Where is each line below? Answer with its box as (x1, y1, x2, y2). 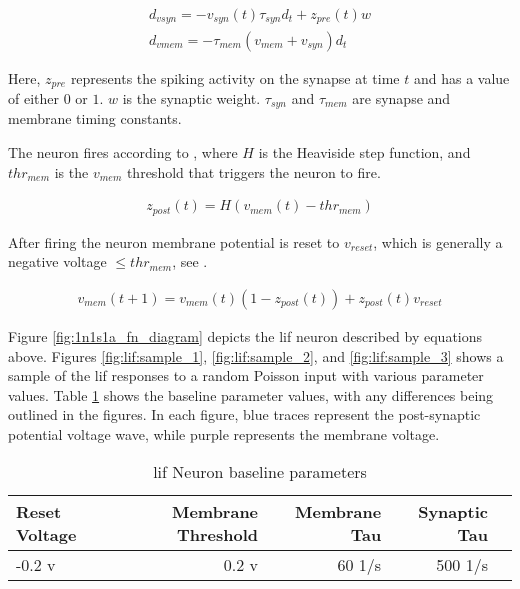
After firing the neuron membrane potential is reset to (8, 231, 340, 252)
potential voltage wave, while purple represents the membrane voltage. (8, 423, 440, 444)
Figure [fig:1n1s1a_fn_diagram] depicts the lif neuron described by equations (8, 325, 483, 346)
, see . (172, 251, 208, 272)
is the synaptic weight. (122, 87, 261, 108)
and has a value (413, 67, 510, 88)
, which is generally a (373, 231, 503, 252)
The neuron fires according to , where (8, 142, 238, 163)
